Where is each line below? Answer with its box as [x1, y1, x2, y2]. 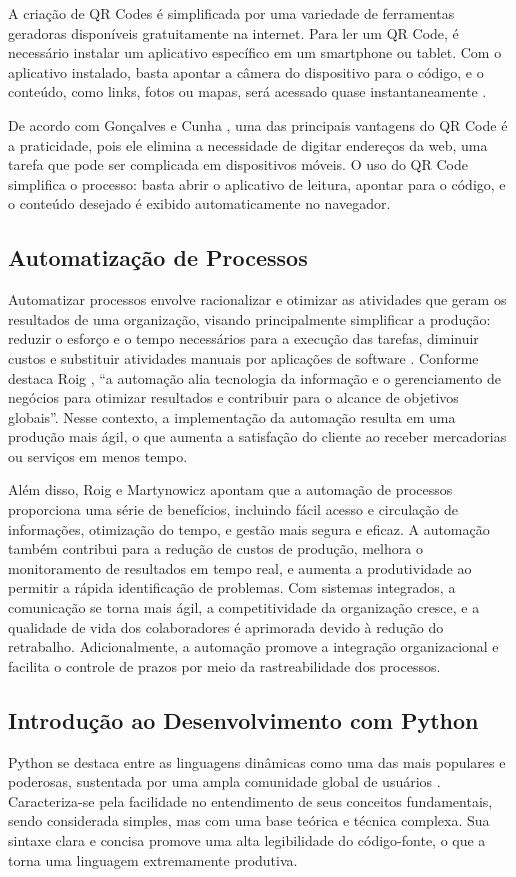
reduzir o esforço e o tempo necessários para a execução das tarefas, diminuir [8, 328, 479, 349]
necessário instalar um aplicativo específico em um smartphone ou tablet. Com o [8, 42, 502, 63]
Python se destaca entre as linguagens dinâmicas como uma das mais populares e [8, 751, 506, 772]
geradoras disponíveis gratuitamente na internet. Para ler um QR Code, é [8, 22, 459, 43]
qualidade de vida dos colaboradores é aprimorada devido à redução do [8, 616, 444, 637]
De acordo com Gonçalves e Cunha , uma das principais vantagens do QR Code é [8, 114, 508, 135]
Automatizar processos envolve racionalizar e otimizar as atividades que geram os [8, 289, 507, 310]
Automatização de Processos [8, 242, 308, 273]
